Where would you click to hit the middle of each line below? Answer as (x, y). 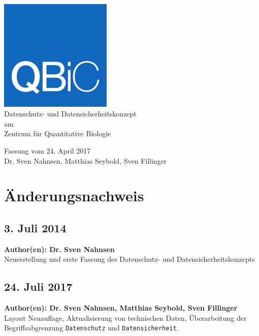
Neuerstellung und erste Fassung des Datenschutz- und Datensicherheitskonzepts (129, 259)
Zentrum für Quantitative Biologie (58, 133)
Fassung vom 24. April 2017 (47, 150)
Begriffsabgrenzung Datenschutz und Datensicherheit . (91, 328)
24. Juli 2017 (38, 286)
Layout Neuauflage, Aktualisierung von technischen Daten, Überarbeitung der (125, 317)
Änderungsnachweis (74, 195)
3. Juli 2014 (35, 227)
